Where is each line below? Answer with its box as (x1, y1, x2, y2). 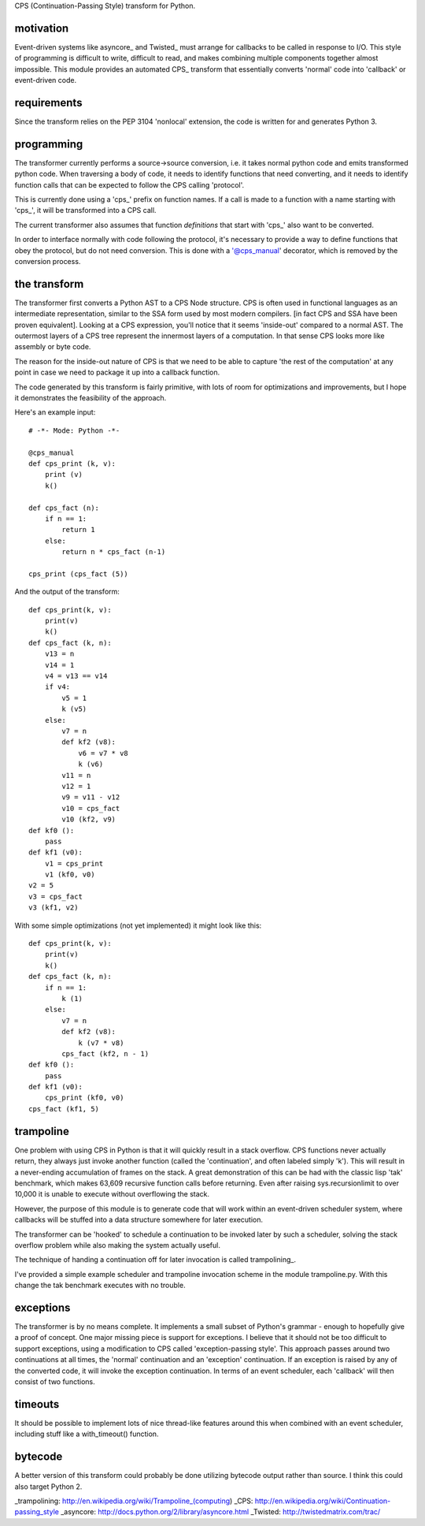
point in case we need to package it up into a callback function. (14, 367, 220, 378)
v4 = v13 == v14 (44, 672, 108, 681)
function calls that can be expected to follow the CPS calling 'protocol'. (14, 180, 245, 189)
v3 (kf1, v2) (28, 903, 79, 912)
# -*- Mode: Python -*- (28, 426, 120, 435)
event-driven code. (14, 76, 77, 85)
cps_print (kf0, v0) (44, 1093, 124, 1103)
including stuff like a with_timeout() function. (14, 1429, 159, 1439)
